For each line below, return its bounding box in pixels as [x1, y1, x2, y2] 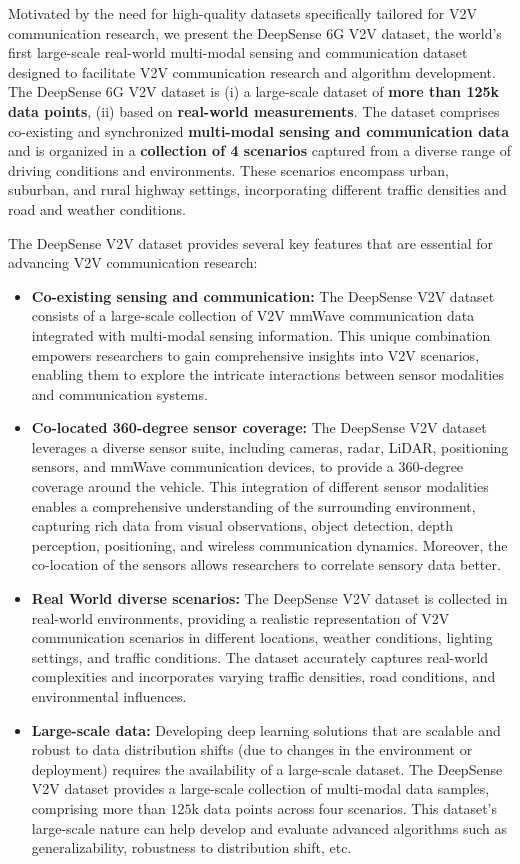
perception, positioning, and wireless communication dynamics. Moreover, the [31, 534, 508, 555]
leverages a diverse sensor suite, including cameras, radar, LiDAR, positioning [31, 436, 509, 457]
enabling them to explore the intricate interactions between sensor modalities [31, 364, 504, 385]
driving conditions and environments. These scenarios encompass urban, [8, 159, 449, 180]
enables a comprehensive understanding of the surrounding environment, [31, 495, 476, 516]
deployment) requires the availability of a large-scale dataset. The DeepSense [31, 758, 503, 779]
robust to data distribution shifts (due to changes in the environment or [31, 739, 473, 760]
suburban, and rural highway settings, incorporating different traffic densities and [8, 179, 507, 200]
